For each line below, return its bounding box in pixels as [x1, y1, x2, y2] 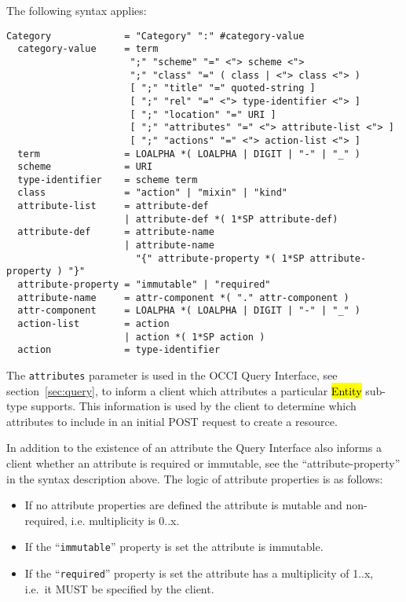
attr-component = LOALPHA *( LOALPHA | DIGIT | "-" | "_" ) [17, 305, 361, 317]
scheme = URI [17, 161, 153, 173]
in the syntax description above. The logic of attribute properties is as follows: [6, 470, 383, 486]
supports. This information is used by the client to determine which [31, 398, 357, 414]
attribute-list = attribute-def [17, 200, 209, 212]
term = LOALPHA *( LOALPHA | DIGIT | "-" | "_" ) [17, 148, 361, 160]
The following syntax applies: [6, 2, 147, 18]
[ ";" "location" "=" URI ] [130, 108, 276, 120]
